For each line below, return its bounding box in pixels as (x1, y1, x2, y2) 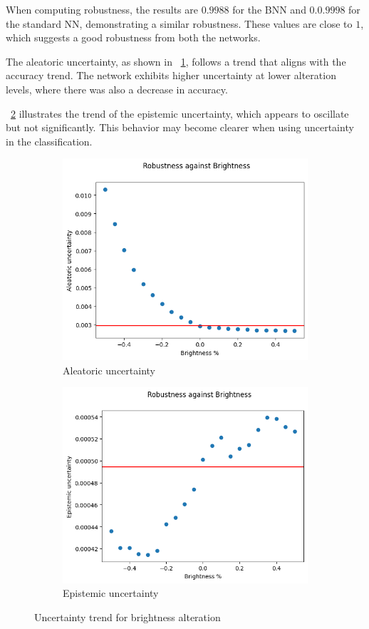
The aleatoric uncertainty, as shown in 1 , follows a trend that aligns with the (6, 53, 346, 68)
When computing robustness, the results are (6, 2, 199, 16)
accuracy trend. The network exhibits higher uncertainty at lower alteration (6, 68, 336, 83)
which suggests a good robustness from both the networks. (6, 30, 261, 45)
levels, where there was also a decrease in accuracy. (6, 81, 228, 96)
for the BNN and (232, 2, 306, 16)
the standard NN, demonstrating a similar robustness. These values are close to (6, 16, 353, 31)
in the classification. (6, 133, 93, 148)
